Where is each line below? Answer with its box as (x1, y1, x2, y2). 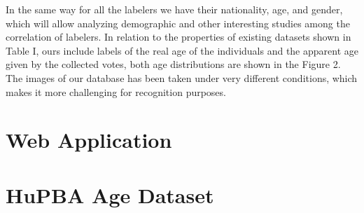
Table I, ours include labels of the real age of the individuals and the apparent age (6, 43, 358, 57)
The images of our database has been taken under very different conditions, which (6, 70, 358, 85)
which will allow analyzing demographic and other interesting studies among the (6, 15, 350, 30)
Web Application (6, 125, 172, 154)
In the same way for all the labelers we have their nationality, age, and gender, (6, 2, 343, 16)
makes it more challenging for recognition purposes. (6, 84, 226, 99)
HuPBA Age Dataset (6, 180, 214, 209)
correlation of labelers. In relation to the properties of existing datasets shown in (6, 29, 351, 44)
